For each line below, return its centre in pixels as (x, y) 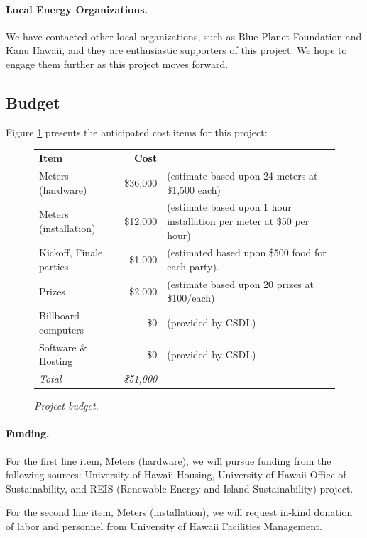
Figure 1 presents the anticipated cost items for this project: (137, 132)
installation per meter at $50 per (238, 221)
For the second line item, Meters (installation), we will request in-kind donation (179, 512)
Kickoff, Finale (71, 252)
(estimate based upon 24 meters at (242, 175)
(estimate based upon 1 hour (229, 207)
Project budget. (66, 406)
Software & (64, 347)
